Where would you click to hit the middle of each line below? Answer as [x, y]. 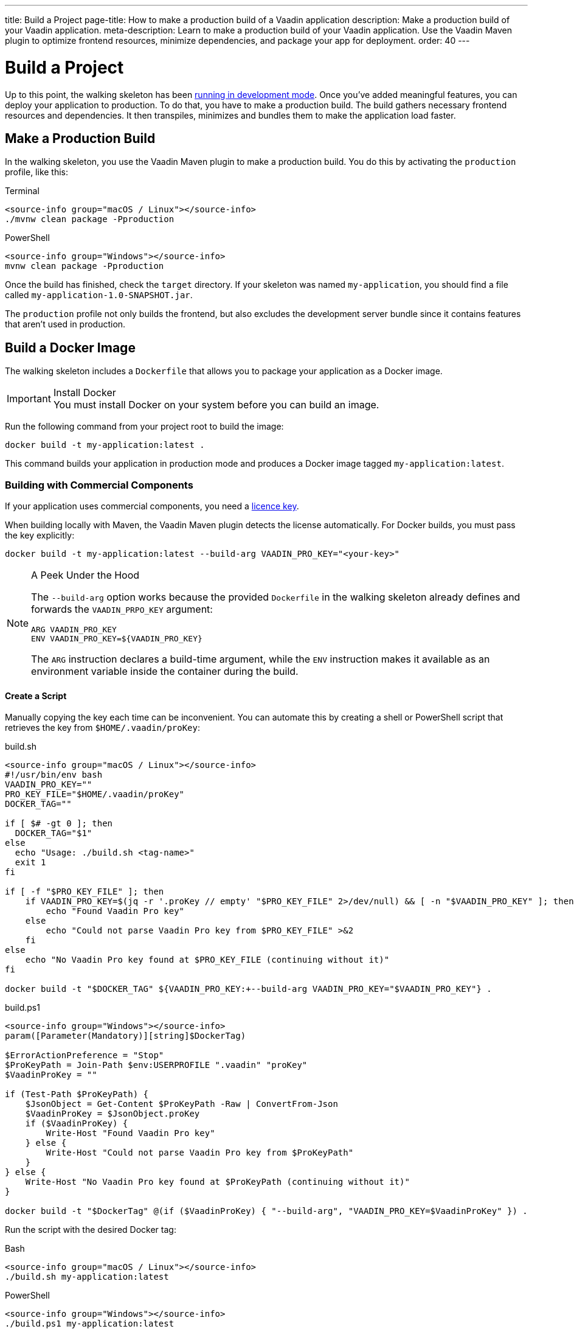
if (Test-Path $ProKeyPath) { [77, 1094]
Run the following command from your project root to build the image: [144, 427]
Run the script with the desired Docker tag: [91, 1230]
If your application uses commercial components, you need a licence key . [152, 506]
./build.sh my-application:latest [87, 1277]
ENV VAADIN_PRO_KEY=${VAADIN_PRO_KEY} [117, 638]
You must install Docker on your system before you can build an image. [216, 405]
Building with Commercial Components [99, 485]
